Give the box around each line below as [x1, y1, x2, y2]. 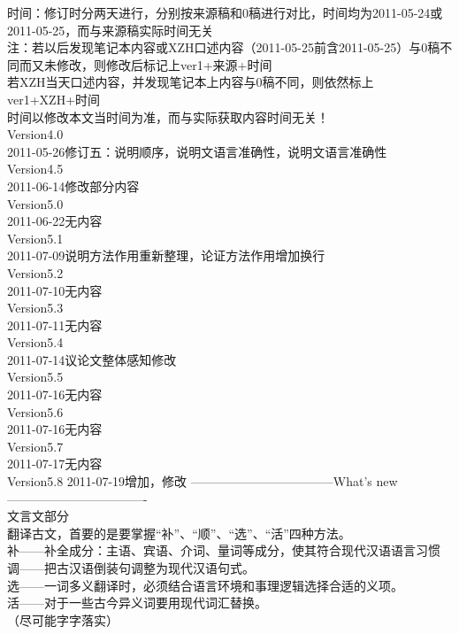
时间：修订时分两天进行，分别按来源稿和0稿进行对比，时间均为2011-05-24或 [7, 4, 443, 21]
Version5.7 [7, 437, 64, 455]
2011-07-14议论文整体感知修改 [7, 350, 177, 368]
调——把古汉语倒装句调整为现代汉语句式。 [7, 559, 255, 576]
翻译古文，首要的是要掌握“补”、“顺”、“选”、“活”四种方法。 [7, 523, 351, 542]
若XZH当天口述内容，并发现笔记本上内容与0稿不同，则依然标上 [7, 73, 374, 91]
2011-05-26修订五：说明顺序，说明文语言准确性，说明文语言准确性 [7, 142, 387, 160]
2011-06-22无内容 [7, 212, 103, 230]
